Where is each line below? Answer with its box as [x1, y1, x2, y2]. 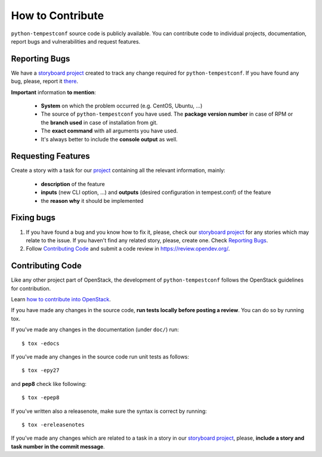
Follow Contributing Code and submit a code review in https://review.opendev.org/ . [26, 245, 230, 252]
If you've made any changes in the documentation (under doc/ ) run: [11, 326, 179, 334]
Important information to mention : [11, 88, 97, 95]
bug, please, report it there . [11, 78, 79, 85]
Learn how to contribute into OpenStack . [11, 296, 112, 303]
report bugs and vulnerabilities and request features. [11, 38, 141, 45]
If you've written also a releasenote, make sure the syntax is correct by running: [11, 407, 207, 415]
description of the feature [41, 180, 106, 187]
